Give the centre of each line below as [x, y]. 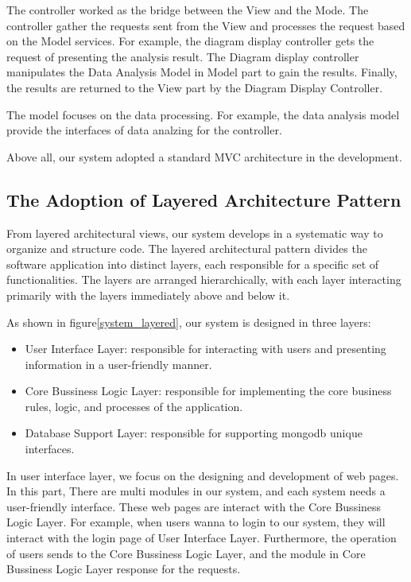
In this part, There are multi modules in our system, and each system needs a [196, 491]
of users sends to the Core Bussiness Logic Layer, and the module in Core [186, 553]
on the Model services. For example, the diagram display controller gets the [190, 41]
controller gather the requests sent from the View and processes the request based [206, 25]
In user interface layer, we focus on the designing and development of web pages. [203, 475]
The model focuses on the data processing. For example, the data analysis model [203, 114]
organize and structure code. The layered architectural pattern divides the [187, 248]
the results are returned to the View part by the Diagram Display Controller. [195, 87]
